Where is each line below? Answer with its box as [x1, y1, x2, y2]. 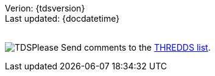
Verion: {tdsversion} [5, 3, 85, 13]
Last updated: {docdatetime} [5, 13, 120, 24]
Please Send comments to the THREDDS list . [32, 42, 211, 52]
